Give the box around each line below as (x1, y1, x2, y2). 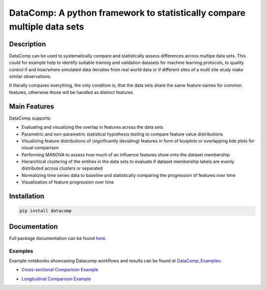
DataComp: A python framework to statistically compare (9, 7, 246, 18)
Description (9, 40, 46, 48)
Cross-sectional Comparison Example (21, 267, 99, 273)
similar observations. (9, 74, 52, 80)
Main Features (9, 102, 54, 111)
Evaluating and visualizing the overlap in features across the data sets (21, 124, 164, 130)
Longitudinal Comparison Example (21, 276, 91, 282)
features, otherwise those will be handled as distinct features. (9, 89, 134, 95)
